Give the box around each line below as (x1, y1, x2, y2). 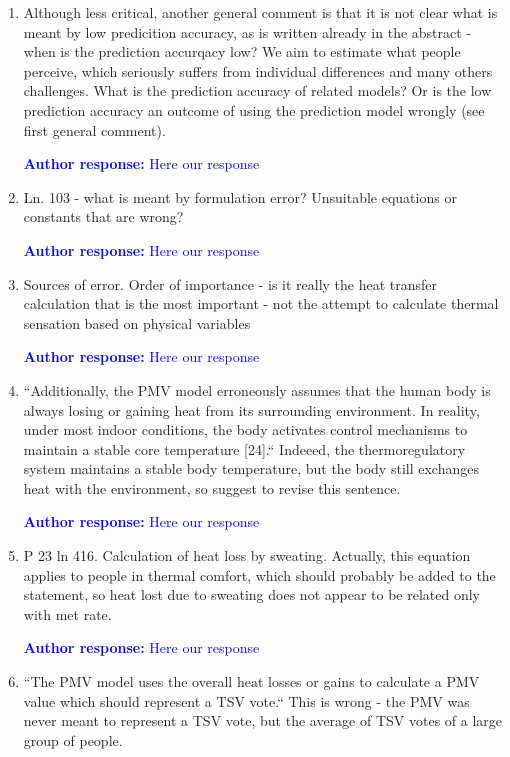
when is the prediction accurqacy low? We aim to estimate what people (23, 41, 461, 62)
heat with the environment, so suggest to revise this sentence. (23, 477, 401, 498)
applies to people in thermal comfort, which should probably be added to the (23, 564, 496, 585)
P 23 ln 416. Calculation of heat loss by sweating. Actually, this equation (23, 545, 471, 566)
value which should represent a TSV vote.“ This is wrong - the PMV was (23, 690, 470, 711)
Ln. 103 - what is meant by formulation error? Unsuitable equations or (23, 186, 457, 207)
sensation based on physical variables (23, 312, 251, 333)
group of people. (23, 729, 123, 750)
